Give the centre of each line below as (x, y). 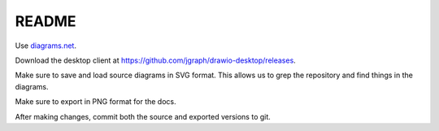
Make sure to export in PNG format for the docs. (96, 102)
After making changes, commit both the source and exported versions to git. (143, 116)
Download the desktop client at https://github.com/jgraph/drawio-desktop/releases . (155, 60)
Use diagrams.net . (46, 46)
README (46, 21)
